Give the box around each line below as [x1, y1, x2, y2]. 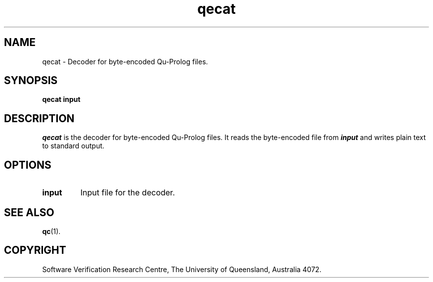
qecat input [42, 95, 81, 104]
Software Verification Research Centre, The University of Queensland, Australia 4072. [42, 265, 322, 274]
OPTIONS [4, 158, 51, 171]
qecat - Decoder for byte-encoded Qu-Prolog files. [42, 57, 208, 66]
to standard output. [42, 141, 105, 150]
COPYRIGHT [4, 244, 66, 257]
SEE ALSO [4, 206, 54, 219]
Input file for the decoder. [80, 188, 175, 198]
